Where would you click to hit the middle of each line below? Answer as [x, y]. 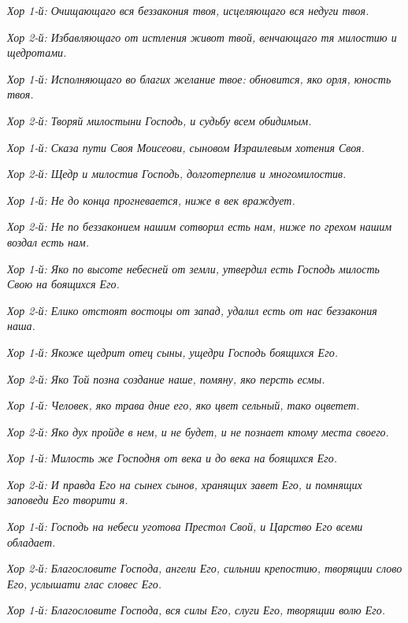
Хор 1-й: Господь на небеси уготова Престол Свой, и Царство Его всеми [185, 527]
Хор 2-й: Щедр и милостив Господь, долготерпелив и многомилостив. [177, 174]
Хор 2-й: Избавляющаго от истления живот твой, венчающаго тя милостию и [202, 37]
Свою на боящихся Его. [63, 284]
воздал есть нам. [48, 241]
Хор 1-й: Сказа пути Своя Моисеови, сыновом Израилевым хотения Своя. [186, 147]
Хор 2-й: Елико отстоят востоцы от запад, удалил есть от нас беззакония [192, 310]
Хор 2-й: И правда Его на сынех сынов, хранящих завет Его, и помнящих [185, 484]
